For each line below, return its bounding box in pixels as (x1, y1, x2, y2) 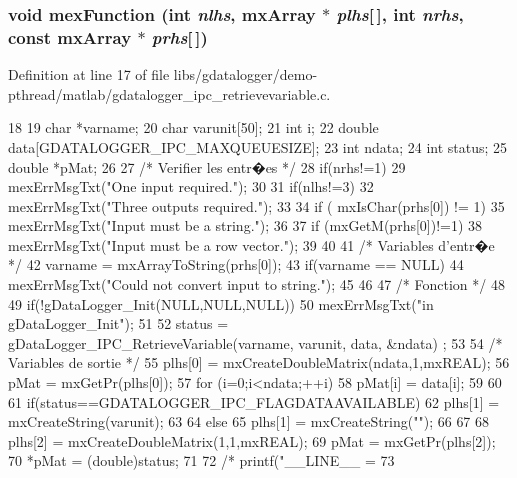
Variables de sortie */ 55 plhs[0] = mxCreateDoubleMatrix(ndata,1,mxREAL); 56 (8, 352, 510, 373)
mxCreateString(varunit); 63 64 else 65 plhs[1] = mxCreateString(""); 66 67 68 (8, 411, 490, 432)
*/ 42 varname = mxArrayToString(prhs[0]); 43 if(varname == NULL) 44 (8, 254, 464, 275)
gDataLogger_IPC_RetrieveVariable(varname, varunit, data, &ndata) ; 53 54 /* (8, 332, 503, 353)
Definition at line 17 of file (8, 64, 170, 85)
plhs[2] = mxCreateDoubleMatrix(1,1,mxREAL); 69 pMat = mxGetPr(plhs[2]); (8, 430, 496, 451)
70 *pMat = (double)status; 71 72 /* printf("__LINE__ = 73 (8, 450, 395, 471)
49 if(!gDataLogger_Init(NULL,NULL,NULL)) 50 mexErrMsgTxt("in (8, 293, 434, 314)
